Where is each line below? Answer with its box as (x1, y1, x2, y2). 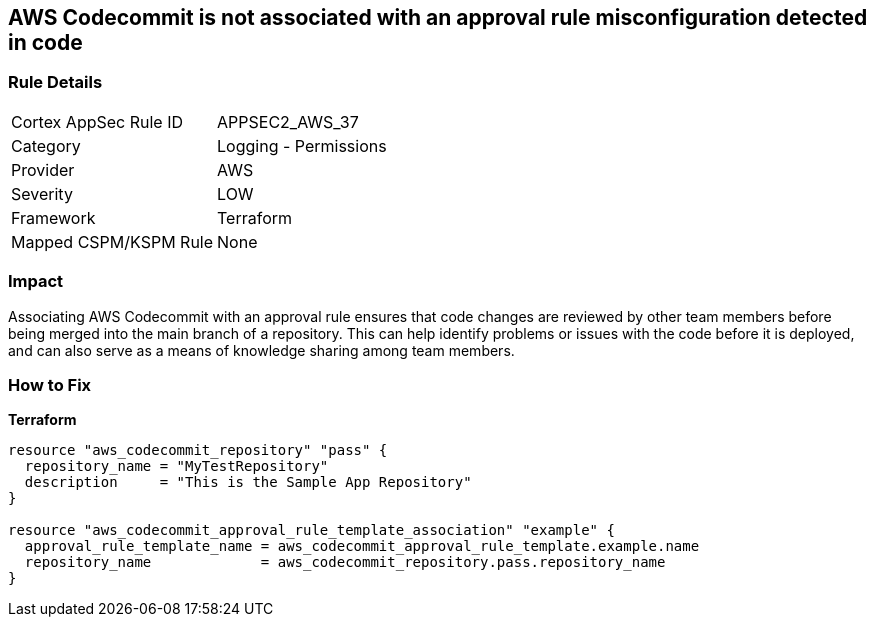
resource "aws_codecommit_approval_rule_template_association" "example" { (8, 522, 615, 539)
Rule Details (8, 72, 103, 93)
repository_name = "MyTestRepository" (24, 458, 329, 475)
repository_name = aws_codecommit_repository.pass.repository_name (24, 554, 666, 571)
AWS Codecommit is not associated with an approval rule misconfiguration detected (8, 5, 868, 30)
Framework (11, 207, 96, 228)
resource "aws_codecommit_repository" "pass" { (8, 442, 388, 459)
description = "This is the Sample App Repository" (24, 474, 472, 491)
